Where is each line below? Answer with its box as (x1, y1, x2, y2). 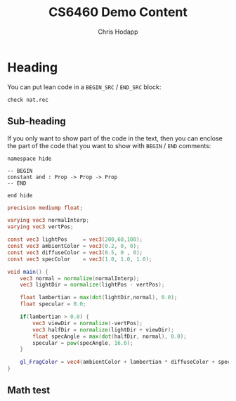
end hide (7, 192, 33, 199)
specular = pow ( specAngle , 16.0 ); (32, 339, 133, 346)
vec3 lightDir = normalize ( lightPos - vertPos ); (20, 282, 165, 289)
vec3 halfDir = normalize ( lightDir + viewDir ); (32, 326, 174, 334)
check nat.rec (7, 96, 49, 103)
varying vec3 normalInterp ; (7, 217, 90, 224)
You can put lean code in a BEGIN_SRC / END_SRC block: (7, 82, 162, 91)
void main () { (7, 268, 49, 275)
